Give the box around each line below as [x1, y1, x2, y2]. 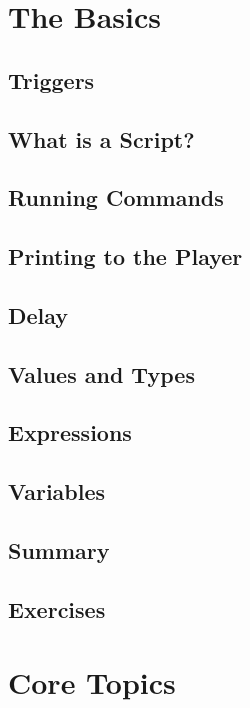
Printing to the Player [8, 241, 243, 272]
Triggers [8, 64, 95, 95]
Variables [8, 476, 106, 507]
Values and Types [8, 358, 195, 389]
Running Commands [8, 182, 224, 213]
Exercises [8, 593, 106, 624]
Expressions [8, 417, 132, 448]
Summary [8, 535, 110, 566]
